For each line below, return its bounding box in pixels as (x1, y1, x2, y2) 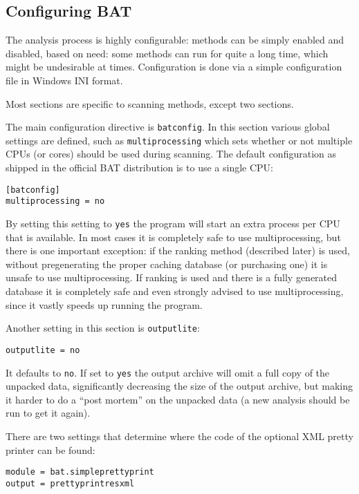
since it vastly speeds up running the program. (6, 297, 203, 312)
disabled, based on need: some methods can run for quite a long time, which (6, 46, 329, 60)
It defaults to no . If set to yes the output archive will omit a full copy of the (6, 365, 330, 379)
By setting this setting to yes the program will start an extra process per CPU (6, 216, 340, 230)
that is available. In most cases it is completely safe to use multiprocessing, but (6, 229, 341, 244)
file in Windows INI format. (6, 73, 123, 87)
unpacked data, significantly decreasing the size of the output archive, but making (6, 379, 353, 393)
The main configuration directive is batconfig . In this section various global (6, 120, 330, 134)
